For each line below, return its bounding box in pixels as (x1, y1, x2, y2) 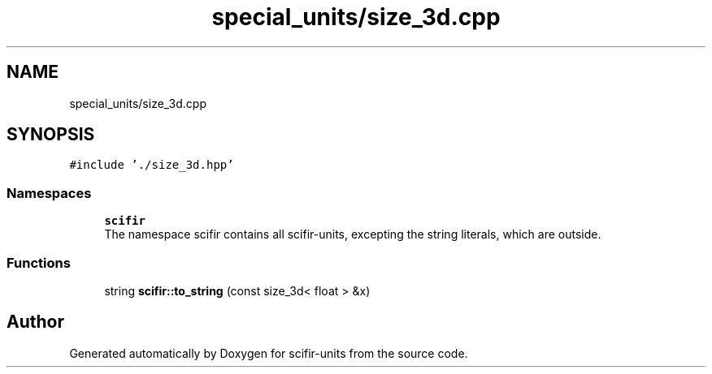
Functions (7, 254, 71, 271)
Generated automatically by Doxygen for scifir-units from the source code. (69, 346, 468, 360)
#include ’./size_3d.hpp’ (69, 158, 234, 172)
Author (7, 312, 64, 333)
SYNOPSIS (7, 124, 95, 145)
